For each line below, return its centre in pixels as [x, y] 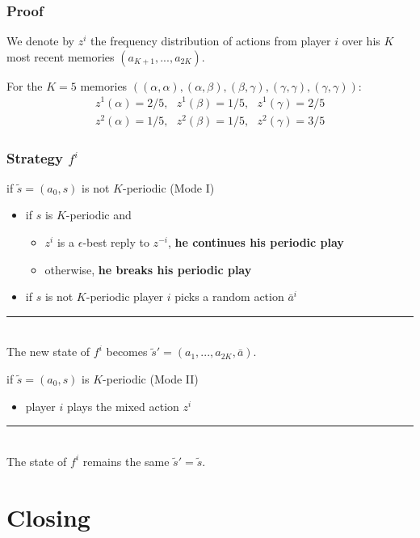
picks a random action [229, 297]
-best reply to [116, 242]
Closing [48, 517]
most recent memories [61, 56]
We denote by [40, 41]
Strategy [35, 157]
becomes [127, 352]
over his [361, 41]
